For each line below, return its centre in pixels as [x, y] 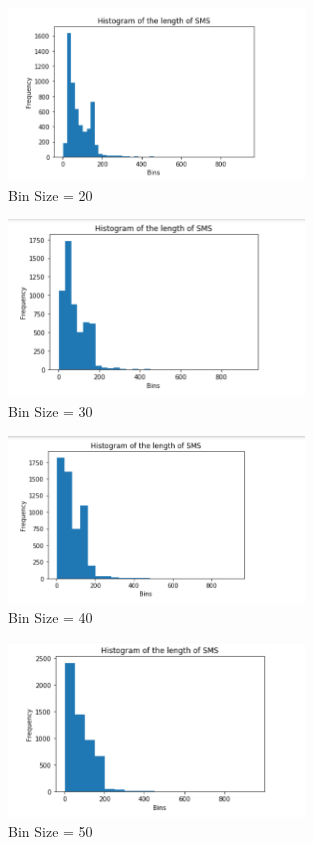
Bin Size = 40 [50, 617]
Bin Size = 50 [50, 830]
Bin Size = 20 [50, 194]
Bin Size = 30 [50, 411]
